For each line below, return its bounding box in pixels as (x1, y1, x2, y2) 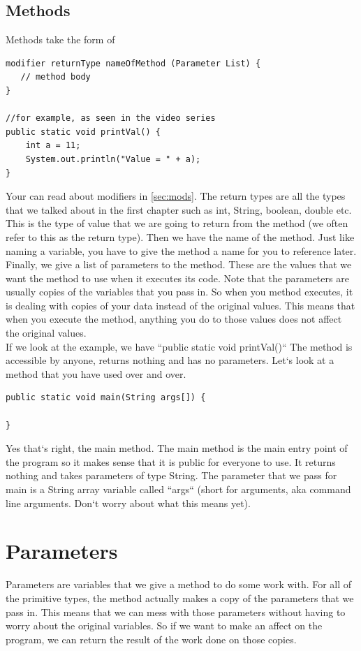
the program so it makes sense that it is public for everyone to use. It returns (6, 454, 336, 469)
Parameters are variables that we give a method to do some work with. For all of (6, 577, 352, 592)
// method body (20, 72, 91, 82)
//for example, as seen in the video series (6, 113, 216, 124)
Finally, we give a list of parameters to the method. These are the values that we (6, 257, 352, 272)
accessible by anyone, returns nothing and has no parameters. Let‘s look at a (6, 353, 334, 367)
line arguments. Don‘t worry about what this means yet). (6, 495, 251, 510)
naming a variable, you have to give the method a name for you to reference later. (6, 243, 357, 258)
